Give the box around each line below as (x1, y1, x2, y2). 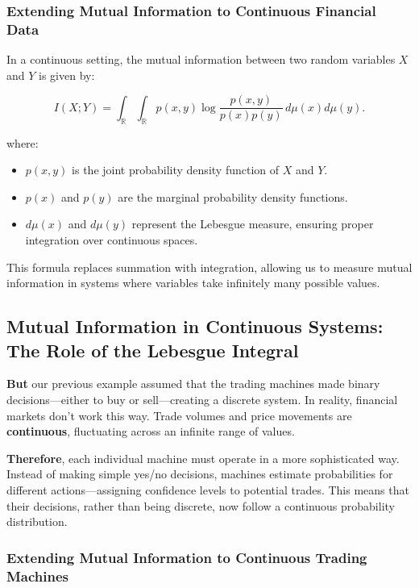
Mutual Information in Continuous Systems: (6, 314, 384, 339)
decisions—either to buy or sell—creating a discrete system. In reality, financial (6, 390, 398, 407)
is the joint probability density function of (72, 161, 280, 178)
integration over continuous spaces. (25, 231, 198, 248)
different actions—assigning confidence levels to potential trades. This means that (6, 481, 409, 498)
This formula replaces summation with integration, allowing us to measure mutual (6, 258, 413, 275)
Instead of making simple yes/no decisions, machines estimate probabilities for (6, 465, 393, 482)
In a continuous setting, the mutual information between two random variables (6, 51, 396, 68)
